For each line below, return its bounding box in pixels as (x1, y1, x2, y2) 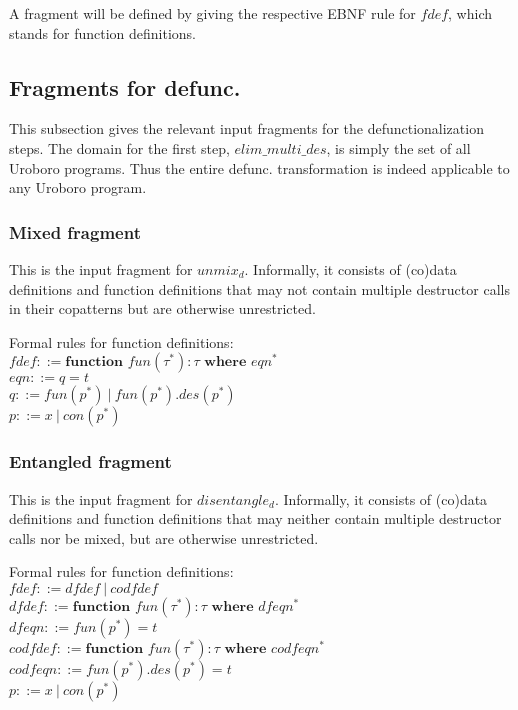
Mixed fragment (9, 219, 141, 244)
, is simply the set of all (326, 137, 471, 158)
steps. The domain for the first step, (9, 137, 230, 158)
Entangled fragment (9, 449, 172, 474)
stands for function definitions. (9, 22, 196, 43)
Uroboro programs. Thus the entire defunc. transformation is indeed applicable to (9, 157, 510, 178)
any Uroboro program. (9, 177, 147, 198)
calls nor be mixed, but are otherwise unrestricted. (9, 527, 319, 548)
